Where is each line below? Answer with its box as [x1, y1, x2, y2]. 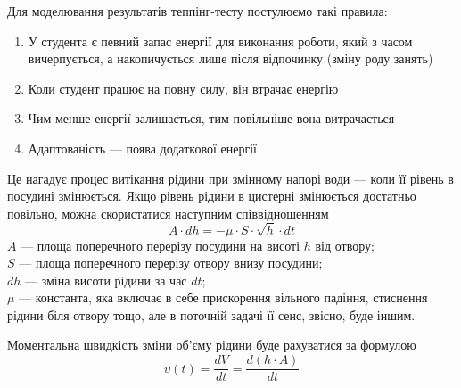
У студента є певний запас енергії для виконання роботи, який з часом [28, 31, 413, 50]
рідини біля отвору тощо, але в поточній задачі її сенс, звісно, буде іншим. [7, 305, 416, 324]
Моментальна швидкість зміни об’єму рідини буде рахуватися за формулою [7, 335, 416, 354]
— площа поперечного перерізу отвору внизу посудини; [19, 253, 323, 272]
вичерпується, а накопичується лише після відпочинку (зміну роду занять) [28, 49, 433, 68]
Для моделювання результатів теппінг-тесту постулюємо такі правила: [7, 2, 388, 20]
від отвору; [315, 235, 375, 254]
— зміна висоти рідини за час [25, 270, 187, 289]
